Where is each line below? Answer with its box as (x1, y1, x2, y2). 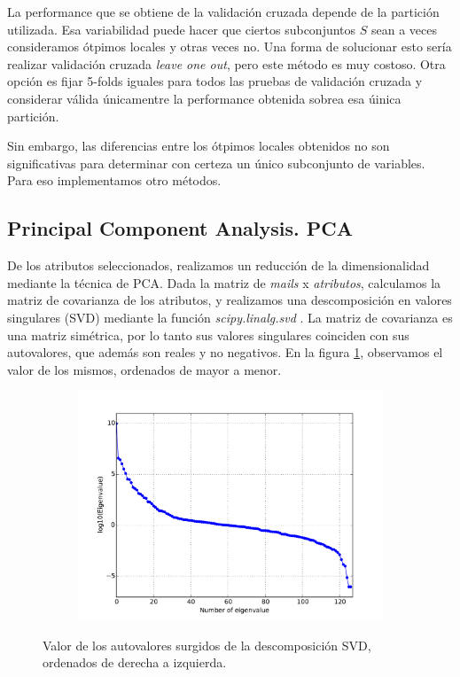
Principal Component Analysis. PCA (7, 214, 353, 242)
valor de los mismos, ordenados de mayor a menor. (7, 360, 282, 378)
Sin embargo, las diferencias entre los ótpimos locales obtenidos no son (7, 136, 390, 155)
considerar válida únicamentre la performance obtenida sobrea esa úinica (7, 89, 402, 107)
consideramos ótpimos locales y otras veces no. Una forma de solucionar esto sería (7, 37, 452, 56)
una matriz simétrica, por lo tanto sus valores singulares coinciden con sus (7, 325, 409, 344)
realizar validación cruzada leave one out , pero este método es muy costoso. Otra (7, 54, 446, 73)
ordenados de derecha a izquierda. (43, 653, 227, 672)
